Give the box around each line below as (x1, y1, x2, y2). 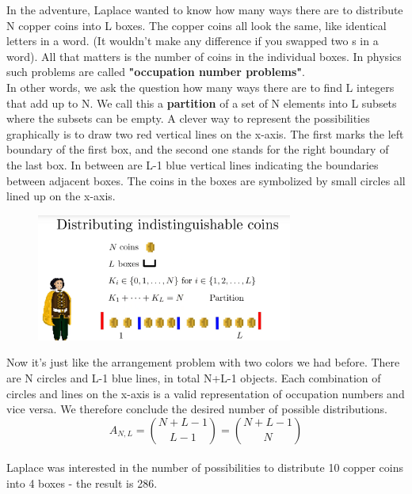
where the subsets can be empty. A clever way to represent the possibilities (6, 110, 370, 127)
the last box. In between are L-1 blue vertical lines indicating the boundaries (6, 156, 379, 173)
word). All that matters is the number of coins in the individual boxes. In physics (6, 47, 402, 64)
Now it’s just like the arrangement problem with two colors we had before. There (6, 354, 400, 370)
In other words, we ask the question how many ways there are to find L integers (6, 78, 395, 95)
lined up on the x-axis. (6, 188, 116, 204)
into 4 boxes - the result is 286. (6, 474, 158, 491)
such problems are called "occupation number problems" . (6, 63, 305, 80)
